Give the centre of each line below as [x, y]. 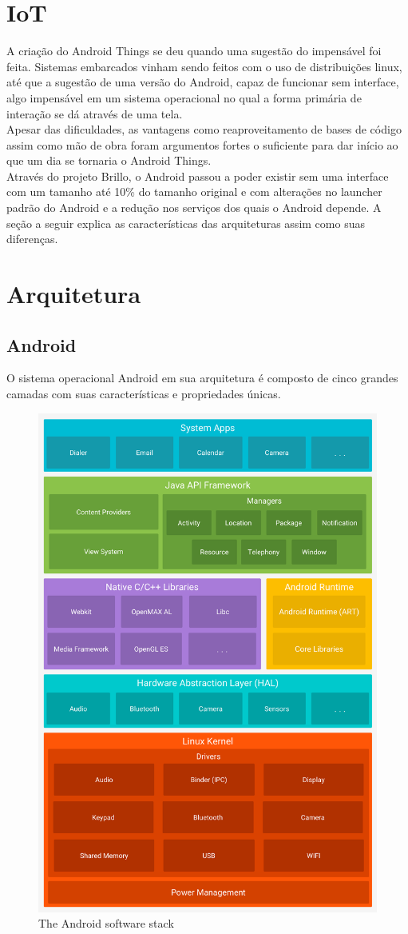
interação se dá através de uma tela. [95, 113]
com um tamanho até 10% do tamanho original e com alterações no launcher [194, 192]
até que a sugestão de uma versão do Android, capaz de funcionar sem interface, [203, 82]
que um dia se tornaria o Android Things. [109, 160]
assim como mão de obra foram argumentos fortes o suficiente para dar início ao [202, 144]
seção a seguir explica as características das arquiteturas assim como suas [186, 223]
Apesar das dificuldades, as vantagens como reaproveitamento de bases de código [204, 129]
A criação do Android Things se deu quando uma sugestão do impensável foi [194, 51]
